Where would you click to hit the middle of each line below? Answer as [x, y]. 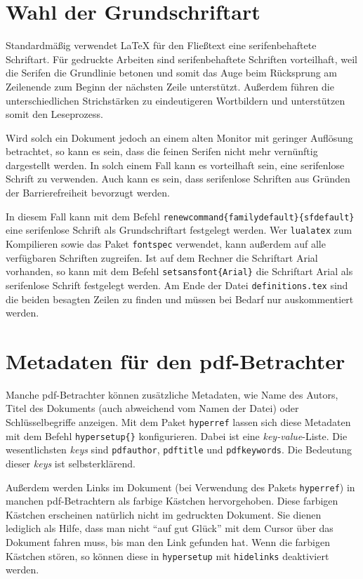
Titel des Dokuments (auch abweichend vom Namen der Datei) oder [152, 408]
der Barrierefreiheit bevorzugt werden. [88, 193]
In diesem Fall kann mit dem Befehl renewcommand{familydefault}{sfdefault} [180, 216]
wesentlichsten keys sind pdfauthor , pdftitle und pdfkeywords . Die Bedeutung [179, 450]
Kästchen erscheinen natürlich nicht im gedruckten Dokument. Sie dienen [164, 514]
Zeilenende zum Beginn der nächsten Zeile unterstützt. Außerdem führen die [170, 86]
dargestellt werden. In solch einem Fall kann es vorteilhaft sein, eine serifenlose [175, 165]
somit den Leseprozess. [54, 114]
